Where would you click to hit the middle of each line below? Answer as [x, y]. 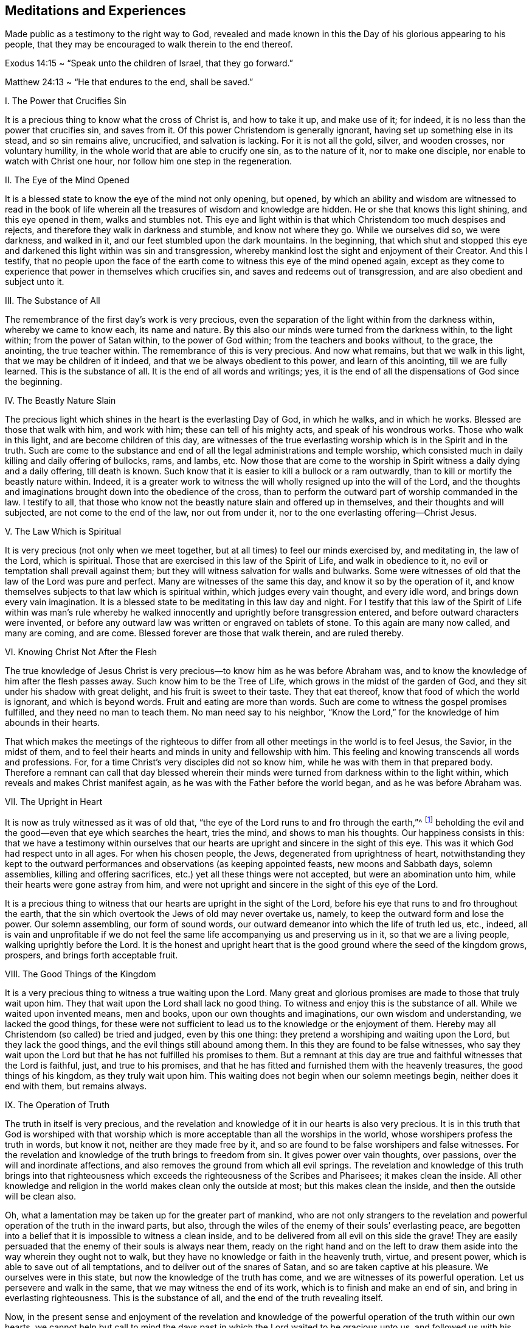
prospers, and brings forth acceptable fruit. [92, 955]
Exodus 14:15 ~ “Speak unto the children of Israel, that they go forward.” [149, 63]
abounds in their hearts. [53, 723]
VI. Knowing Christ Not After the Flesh [81, 652]
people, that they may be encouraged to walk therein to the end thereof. [149, 44]
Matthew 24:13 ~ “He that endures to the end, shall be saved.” [129, 82]
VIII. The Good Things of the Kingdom [81, 974]
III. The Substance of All [53, 301]
